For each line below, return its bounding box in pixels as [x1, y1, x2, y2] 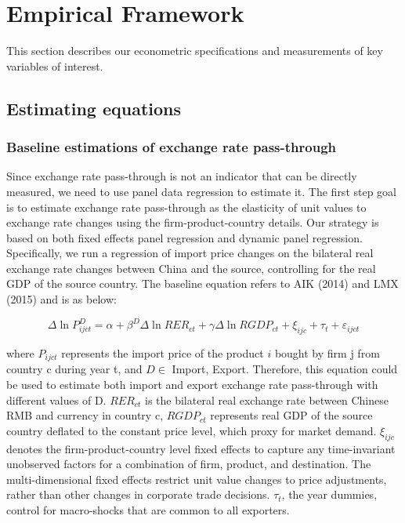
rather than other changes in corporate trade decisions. [6, 486, 270, 503]
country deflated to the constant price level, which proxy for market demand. [6, 422, 377, 438]
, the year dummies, [281, 486, 378, 503]
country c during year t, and [6, 361, 143, 377]
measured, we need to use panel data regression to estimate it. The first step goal [6, 183, 397, 199]
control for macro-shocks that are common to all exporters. [6, 501, 290, 518]
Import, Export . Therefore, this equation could [172, 361, 398, 377]
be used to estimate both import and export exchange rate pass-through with [6, 376, 378, 392]
